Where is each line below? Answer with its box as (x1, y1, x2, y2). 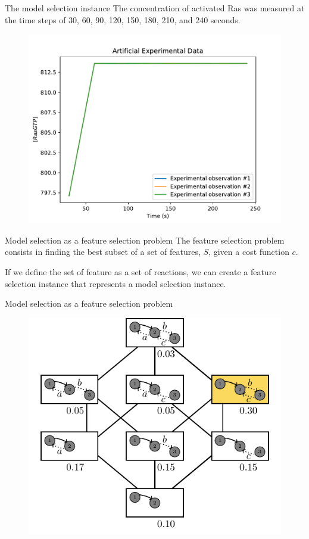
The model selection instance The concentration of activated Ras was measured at (5, 2, 305, 14)
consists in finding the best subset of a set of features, (5, 245, 201, 258)
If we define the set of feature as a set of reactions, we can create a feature (5, 265, 276, 278)
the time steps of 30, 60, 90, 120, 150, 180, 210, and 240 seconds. (5, 13, 241, 26)
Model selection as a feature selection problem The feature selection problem (5, 233, 285, 246)
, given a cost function (208, 245, 289, 258)
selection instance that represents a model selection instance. (5, 277, 226, 289)
